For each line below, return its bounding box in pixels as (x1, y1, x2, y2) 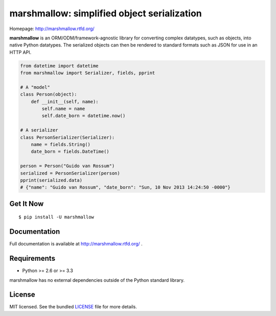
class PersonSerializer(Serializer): (20, 134, 115, 140)
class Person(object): (20, 92, 77, 97)
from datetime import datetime (20, 63, 99, 69)
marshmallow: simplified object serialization (9, 8, 202, 19)
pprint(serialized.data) (20, 177, 83, 183)
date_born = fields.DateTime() (31, 149, 109, 154)
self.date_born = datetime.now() (41, 113, 126, 119)
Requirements (9, 254, 56, 263)
